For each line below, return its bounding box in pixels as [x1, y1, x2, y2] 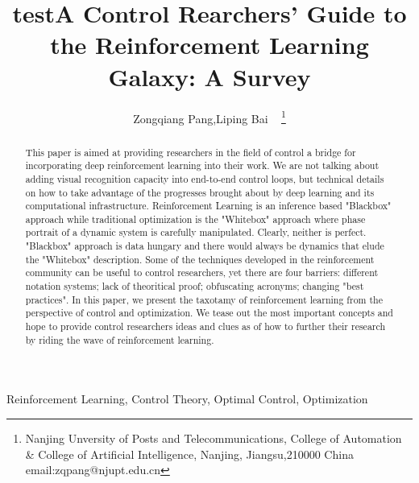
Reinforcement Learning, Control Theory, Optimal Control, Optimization [6, 390, 368, 407]
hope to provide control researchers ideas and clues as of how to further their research [25, 320, 386, 333]
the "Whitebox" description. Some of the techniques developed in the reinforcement [25, 252, 375, 266]
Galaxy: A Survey [108, 60, 311, 93]
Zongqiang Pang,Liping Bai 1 [133, 107, 286, 126]
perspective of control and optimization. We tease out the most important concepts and [25, 306, 393, 320]
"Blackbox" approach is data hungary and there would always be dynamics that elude [25, 239, 384, 253]
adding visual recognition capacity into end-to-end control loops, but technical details [25, 171, 384, 185]
